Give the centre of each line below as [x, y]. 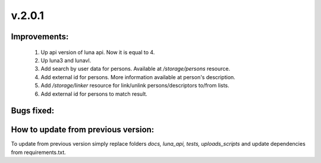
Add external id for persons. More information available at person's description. [138, 77]
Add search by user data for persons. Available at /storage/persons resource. [136, 69]
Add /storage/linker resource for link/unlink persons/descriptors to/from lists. [135, 86]
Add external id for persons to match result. [94, 94]
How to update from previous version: [83, 130]
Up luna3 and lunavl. [66, 60]
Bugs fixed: [33, 111]
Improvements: [40, 37]
